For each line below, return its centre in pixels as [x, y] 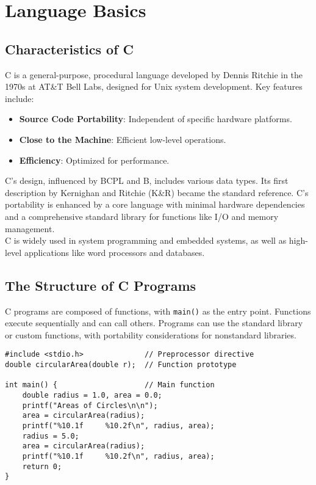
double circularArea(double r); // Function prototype [121, 365]
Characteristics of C [70, 49]
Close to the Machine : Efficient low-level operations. [123, 139]
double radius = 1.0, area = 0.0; [92, 395]
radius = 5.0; [51, 436]
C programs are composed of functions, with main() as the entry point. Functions [158, 311]
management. [30, 228]
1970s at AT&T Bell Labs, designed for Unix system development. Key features [154, 86]
